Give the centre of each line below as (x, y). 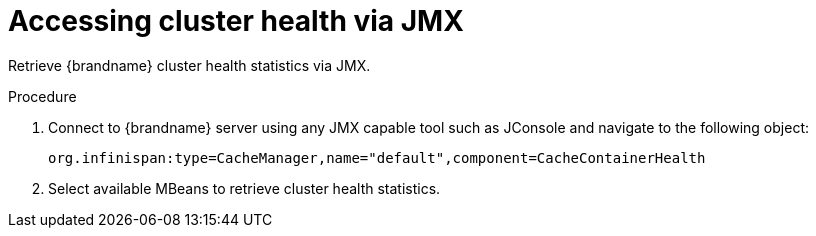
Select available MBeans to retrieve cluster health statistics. (244, 188)
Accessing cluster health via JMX (236, 21)
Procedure (42, 96)
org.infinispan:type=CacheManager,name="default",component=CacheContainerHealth (377, 157)
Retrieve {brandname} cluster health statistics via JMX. (189, 65)
